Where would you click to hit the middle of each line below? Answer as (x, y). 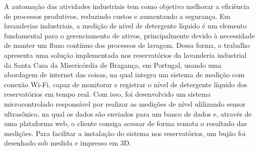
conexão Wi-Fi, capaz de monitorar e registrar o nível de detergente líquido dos (126, 84)
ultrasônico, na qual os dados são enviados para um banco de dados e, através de (128, 113)
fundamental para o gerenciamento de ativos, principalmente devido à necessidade (129, 35)
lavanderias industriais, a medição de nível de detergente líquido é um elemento (125, 26)
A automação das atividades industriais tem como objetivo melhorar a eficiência (127, 6)
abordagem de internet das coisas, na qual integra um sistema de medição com (124, 75)
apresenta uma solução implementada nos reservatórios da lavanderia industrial (125, 55)
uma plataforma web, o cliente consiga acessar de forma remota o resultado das (125, 123)
